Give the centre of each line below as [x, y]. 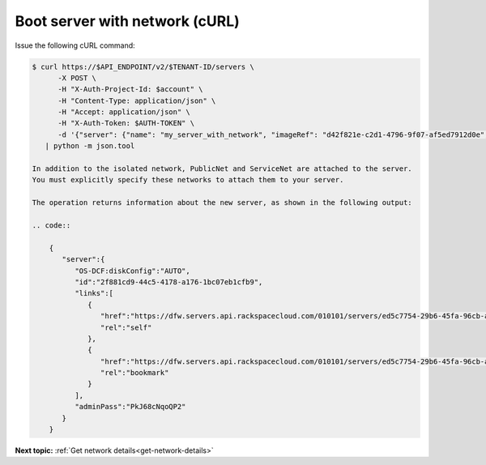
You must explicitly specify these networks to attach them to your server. [188, 180]
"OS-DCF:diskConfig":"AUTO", [132, 271]
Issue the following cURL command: [75, 45]
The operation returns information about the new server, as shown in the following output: [222, 203]
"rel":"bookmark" [134, 373]
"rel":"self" [126, 327]
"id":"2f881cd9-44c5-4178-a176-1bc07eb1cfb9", [168, 282]
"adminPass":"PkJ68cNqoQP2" [130, 407]
